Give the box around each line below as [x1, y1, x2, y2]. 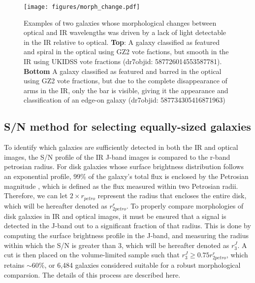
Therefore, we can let [4, 190, 68, 201]
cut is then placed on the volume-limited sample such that [4, 249, 180, 260]
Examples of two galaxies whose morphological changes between [24, 17, 217, 28]
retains [4, 260, 25, 270]
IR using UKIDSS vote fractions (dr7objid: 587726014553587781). [24, 56, 222, 67]
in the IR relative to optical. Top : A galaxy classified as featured [24, 36, 220, 47]
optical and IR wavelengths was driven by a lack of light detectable [24, 27, 226, 37]
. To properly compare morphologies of [126, 200, 244, 211]
